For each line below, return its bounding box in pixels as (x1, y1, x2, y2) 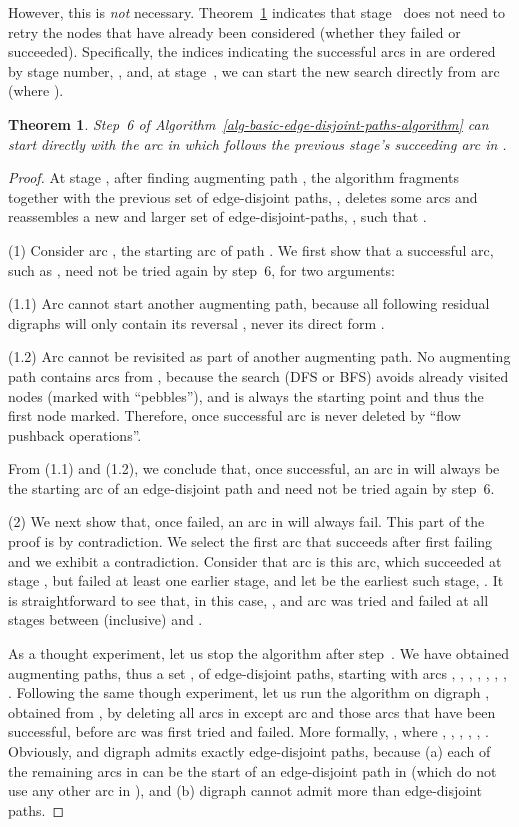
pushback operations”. (8, 424, 142, 445)
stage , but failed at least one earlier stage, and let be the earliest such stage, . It (8, 570, 504, 591)
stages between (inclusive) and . (8, 609, 203, 630)
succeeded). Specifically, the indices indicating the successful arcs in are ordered (8, 41, 496, 62)
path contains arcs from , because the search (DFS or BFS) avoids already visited (8, 365, 509, 386)
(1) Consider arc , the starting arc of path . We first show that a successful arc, (8, 239, 494, 260)
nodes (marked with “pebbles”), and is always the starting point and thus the (8, 385, 484, 406)
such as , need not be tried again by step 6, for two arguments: (8, 259, 395, 280)
